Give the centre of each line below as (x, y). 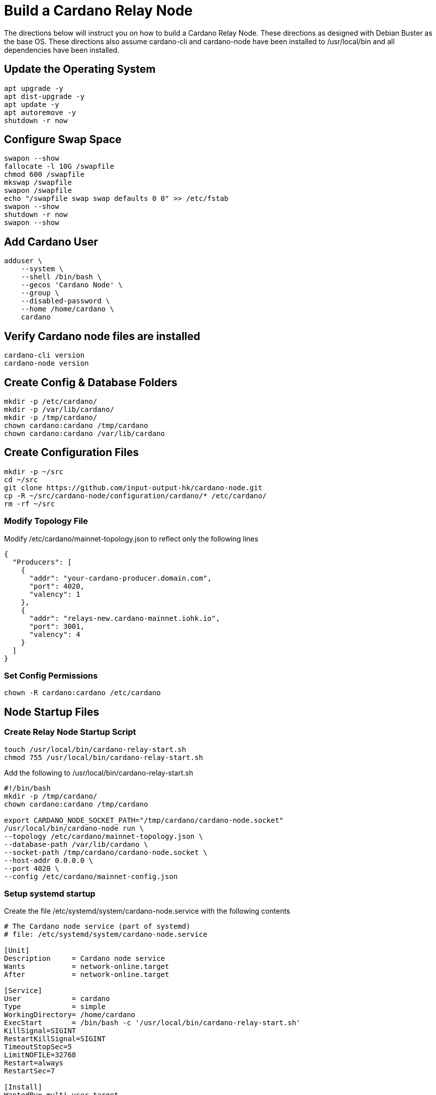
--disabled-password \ (65, 301)
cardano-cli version (44, 355)
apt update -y (32, 104)
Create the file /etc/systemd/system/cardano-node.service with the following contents (147, 911)
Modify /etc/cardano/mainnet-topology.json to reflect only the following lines (131, 538)
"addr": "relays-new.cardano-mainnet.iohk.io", (125, 618)
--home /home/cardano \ (68, 309)
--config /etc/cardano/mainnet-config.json (91, 876)
